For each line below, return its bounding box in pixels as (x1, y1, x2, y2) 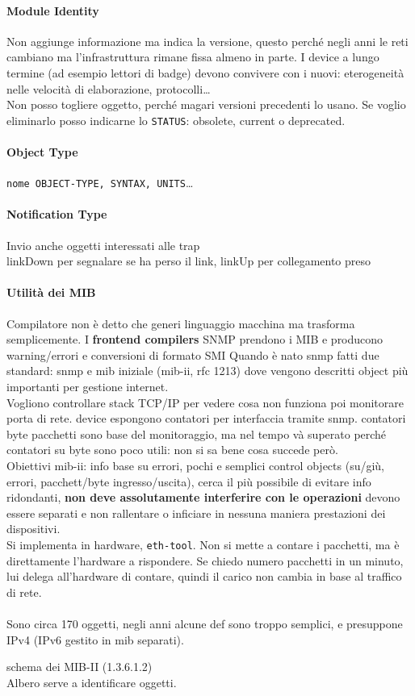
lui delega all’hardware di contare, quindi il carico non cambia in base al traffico (6, 568, 402, 585)
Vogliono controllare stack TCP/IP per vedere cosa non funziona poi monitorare (6, 394, 404, 411)
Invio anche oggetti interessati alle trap (6, 236, 200, 253)
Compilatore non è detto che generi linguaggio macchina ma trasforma (6, 315, 355, 331)
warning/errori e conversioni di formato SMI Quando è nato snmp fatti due (6, 346, 379, 363)
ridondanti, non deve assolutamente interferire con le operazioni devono (6, 489, 400, 506)
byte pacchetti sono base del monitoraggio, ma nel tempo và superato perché (6, 425, 387, 442)
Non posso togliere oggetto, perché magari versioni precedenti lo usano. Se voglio (6, 96, 406, 113)
